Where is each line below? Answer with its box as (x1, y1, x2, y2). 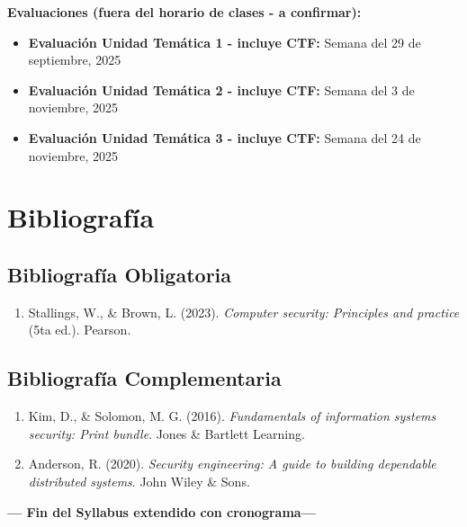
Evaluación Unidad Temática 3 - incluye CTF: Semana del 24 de (28, 128, 421, 147)
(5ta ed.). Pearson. (28, 320, 131, 339)
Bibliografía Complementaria (7, 364, 282, 392)
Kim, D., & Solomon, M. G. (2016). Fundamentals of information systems (28, 406, 436, 425)
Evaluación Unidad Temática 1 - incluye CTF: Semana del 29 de (28, 32, 421, 51)
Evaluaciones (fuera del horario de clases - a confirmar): (7, 3, 362, 21)
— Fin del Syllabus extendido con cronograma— (7, 502, 316, 521)
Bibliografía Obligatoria (7, 260, 232, 288)
